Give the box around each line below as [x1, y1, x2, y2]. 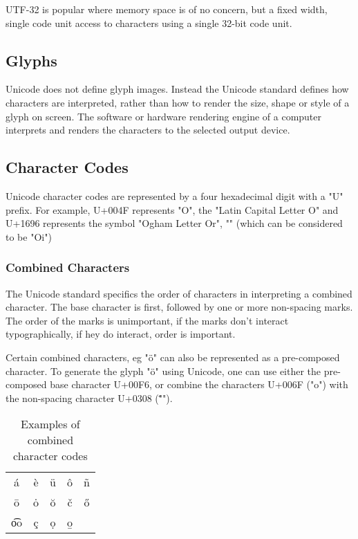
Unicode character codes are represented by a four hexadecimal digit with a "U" [6, 188, 343, 203]
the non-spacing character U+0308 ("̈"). [6, 390, 173, 405]
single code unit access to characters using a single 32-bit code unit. [6, 15, 292, 30]
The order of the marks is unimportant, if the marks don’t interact [6, 313, 289, 327]
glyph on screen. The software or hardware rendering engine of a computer [6, 109, 322, 123]
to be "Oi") [6, 229, 52, 244]
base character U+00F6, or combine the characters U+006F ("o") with [50, 377, 348, 392]
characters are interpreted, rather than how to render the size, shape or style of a [6, 95, 350, 109]
